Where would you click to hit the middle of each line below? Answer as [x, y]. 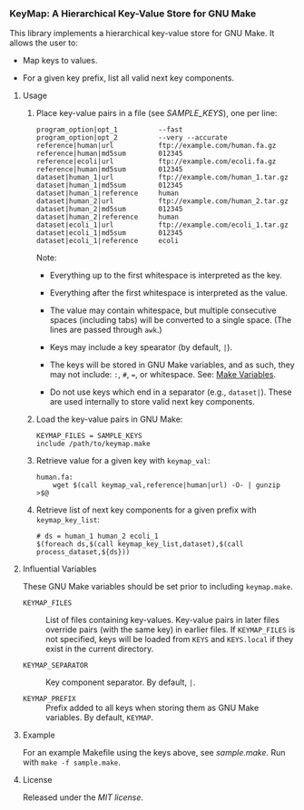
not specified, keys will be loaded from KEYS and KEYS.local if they [169, 639]
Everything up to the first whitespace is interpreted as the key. [166, 276]
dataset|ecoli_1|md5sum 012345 [109, 233]
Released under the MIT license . [83, 797]
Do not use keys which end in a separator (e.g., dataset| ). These [171, 392]
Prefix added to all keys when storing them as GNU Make [152, 708]
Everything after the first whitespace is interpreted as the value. [169, 293]
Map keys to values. [60, 61]
